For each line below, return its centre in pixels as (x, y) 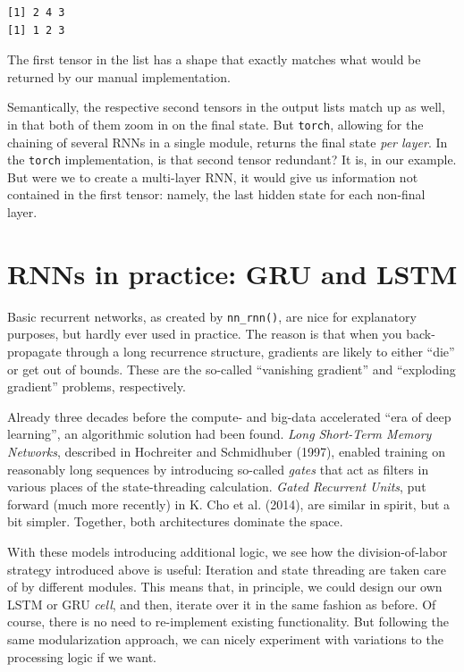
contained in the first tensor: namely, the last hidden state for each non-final (216, 194)
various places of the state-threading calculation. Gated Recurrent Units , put (217, 487)
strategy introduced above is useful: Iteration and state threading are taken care (227, 569)
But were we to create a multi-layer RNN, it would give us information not (213, 176)
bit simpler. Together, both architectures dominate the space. (175, 521)
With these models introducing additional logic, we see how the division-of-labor (228, 551)
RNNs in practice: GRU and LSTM (232, 273)
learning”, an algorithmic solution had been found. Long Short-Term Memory (219, 434)
